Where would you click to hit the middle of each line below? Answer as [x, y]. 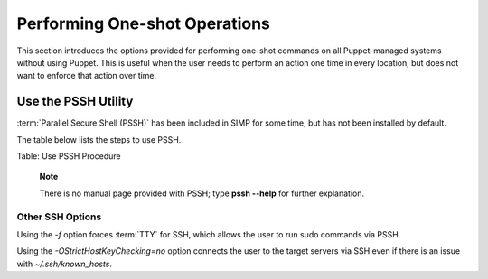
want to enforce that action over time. [87, 76]
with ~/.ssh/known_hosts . [65, 264]
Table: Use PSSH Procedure [69, 156]
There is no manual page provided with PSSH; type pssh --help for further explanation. [202, 193]
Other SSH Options [59, 217]
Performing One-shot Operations [144, 23]
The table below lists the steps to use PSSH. [99, 139]
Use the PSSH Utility [75, 102]
